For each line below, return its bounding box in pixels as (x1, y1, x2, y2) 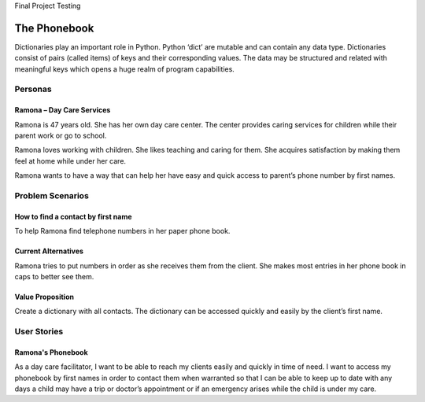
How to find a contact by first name (14, 212, 133, 221)
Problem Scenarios (14, 190, 90, 201)
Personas (14, 83, 52, 94)
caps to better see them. (14, 271, 94, 281)
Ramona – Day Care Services (14, 105, 111, 115)
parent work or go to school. (14, 131, 107, 141)
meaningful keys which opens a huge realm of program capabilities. (14, 64, 235, 74)
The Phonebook (14, 21, 94, 35)
